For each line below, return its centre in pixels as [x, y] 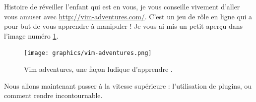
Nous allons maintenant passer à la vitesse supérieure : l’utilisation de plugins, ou [128, 85]
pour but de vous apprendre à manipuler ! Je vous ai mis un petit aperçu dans [124, 26]
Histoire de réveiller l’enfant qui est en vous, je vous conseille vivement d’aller [122, 6]
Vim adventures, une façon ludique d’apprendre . [98, 69]
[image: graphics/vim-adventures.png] [88, 53]
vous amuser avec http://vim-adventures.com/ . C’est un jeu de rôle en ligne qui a [128, 16]
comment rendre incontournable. [53, 95]
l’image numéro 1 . [31, 35]
